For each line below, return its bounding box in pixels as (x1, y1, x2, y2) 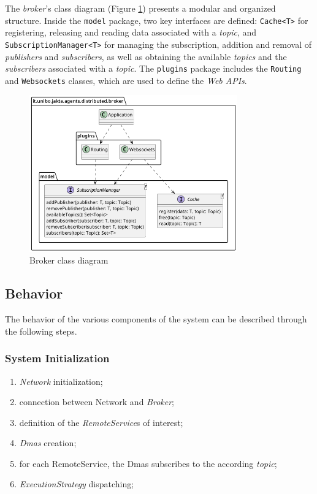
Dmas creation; (19, 436, 77, 449)
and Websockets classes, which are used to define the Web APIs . (5, 74, 247, 86)
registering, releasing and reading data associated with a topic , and (5, 26, 257, 39)
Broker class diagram (29, 254, 109, 267)
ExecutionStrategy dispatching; (19, 477, 134, 490)
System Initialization (5, 351, 110, 366)
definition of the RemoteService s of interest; (19, 416, 183, 428)
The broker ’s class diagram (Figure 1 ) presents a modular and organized (5, 2, 276, 14)
